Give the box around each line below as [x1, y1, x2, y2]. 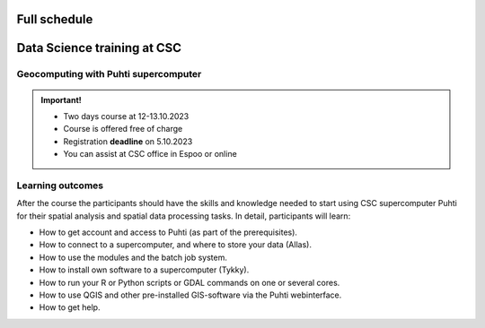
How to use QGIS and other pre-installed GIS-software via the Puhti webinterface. [39, 289, 342, 300]
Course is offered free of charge [63, 124, 183, 134]
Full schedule [16, 12, 93, 27]
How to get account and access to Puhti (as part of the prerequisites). [39, 227, 298, 237]
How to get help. [39, 302, 101, 313]
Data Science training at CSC [16, 40, 182, 56]
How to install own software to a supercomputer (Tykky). [39, 264, 250, 275]
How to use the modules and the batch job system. [39, 252, 228, 263]
